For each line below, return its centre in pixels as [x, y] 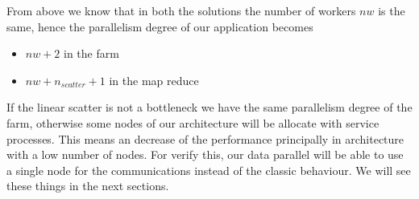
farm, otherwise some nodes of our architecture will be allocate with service [193, 122]
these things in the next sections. [88, 186]
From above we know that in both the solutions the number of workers [181, 10]
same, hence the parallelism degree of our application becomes [160, 26]
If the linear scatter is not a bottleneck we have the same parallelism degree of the [209, 107]
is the [392, 10]
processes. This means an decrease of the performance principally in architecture [205, 138]
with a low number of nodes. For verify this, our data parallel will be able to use [205, 154]
